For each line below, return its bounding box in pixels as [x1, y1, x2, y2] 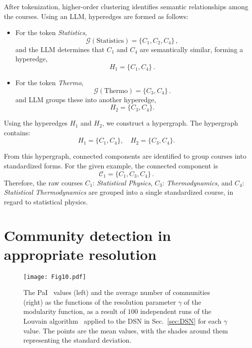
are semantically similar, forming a [140, 44, 243, 54]
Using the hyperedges [4, 118, 68, 128]
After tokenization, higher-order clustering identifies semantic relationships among [4, 1, 249, 11]
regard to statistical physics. [4, 196, 88, 206]
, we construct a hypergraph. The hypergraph [102, 118, 238, 128]
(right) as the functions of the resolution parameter [23, 296, 176, 307]
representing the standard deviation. [23, 335, 131, 345]
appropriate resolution [4, 244, 157, 264]
